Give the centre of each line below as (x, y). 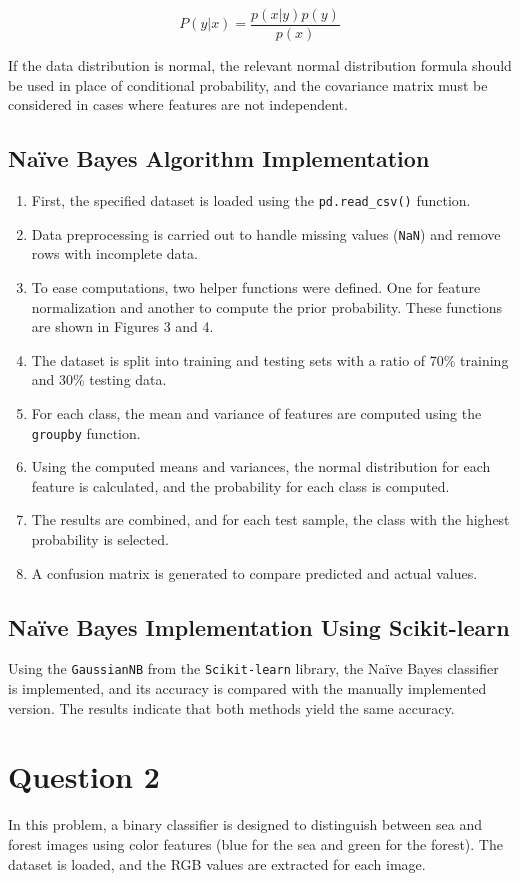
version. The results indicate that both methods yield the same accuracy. (231, 707)
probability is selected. (100, 538)
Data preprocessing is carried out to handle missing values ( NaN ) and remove (266, 233)
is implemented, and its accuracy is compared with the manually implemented (247, 688)
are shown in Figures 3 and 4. (122, 326)
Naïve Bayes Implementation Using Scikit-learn (259, 626)
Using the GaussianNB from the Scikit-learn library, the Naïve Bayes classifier (253, 668)
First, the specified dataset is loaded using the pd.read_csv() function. (251, 200)
